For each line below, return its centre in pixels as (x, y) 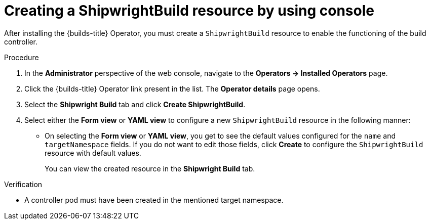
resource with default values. (93, 153)
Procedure (22, 57)
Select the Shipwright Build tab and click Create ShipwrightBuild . (135, 104)
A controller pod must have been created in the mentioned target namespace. (154, 200)
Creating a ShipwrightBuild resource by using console (189, 11)
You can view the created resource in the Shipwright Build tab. (150, 168)
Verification (23, 184)
